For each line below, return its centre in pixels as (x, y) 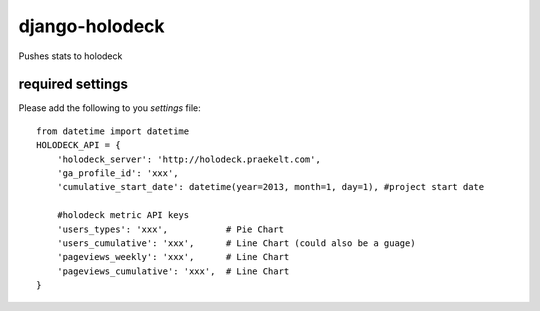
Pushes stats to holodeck (70, 56)
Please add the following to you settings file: (109, 108)
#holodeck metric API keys (123, 215)
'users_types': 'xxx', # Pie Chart (170, 229)
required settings (73, 84)
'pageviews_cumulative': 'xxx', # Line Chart (173, 271)
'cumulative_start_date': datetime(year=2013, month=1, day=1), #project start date (270, 187)
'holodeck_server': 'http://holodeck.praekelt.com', (189, 159)
